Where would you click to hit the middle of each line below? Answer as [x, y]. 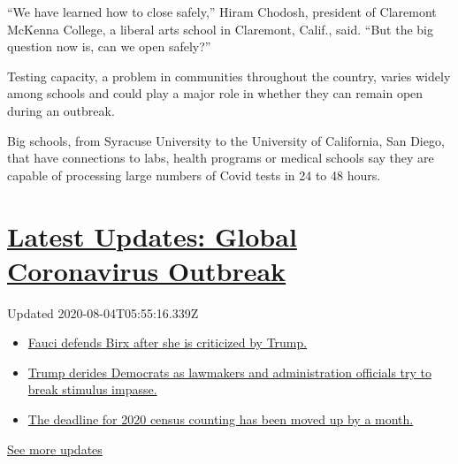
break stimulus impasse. [92, 389]
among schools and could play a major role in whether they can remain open [215, 93]
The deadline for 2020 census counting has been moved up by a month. [221, 419]
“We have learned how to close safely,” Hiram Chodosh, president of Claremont [222, 11]
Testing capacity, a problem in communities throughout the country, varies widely [229, 76]
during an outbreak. [61, 110]
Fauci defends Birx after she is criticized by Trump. [168, 342]
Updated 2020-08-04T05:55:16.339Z [103, 312]
